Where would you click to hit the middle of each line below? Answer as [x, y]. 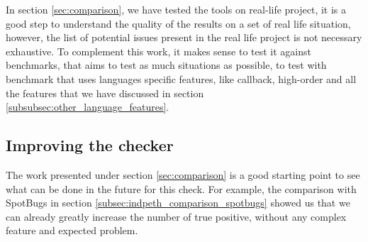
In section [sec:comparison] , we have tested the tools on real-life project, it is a [176, 9]
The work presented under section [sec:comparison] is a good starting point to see [183, 174]
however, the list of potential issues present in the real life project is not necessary [184, 37]
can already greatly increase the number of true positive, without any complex [176, 216]
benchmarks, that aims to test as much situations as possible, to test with [166, 65]
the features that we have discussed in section [105, 93]
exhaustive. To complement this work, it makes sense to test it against [159, 51]
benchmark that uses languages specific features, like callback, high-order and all [181, 78]
